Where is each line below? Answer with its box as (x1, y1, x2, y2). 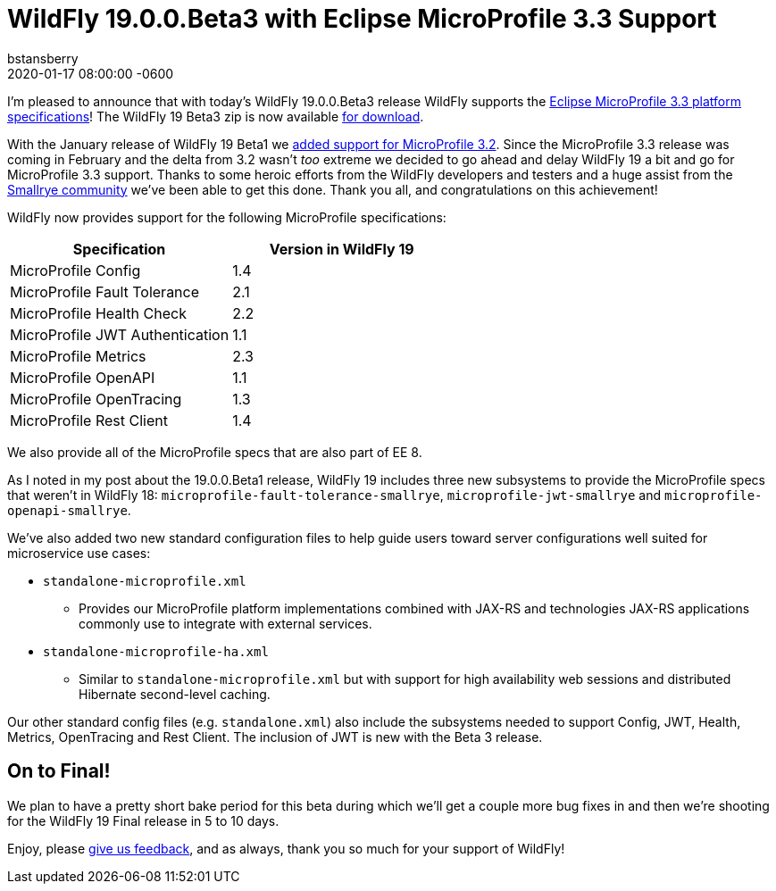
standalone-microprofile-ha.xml (43, 644, 269, 659)
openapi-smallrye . (7, 502, 131, 518)
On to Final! (7, 760, 111, 783)
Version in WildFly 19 (269, 239, 414, 258)
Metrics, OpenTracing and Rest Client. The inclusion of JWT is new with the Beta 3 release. (7, 729, 543, 745)
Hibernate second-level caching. (79, 686, 271, 702)
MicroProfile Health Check (10, 304, 187, 322)
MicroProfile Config (10, 261, 141, 279)
